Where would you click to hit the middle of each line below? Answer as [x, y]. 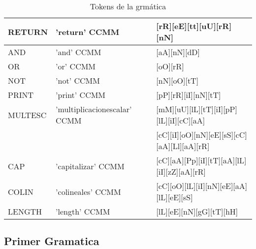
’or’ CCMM [76, 66]
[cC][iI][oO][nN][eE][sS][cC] [202, 135]
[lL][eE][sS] [175, 197]
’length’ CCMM [83, 211]
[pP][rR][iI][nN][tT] [189, 95]
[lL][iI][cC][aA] [181, 120]
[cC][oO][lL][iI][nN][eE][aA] [202, 186]
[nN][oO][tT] [177, 80]
